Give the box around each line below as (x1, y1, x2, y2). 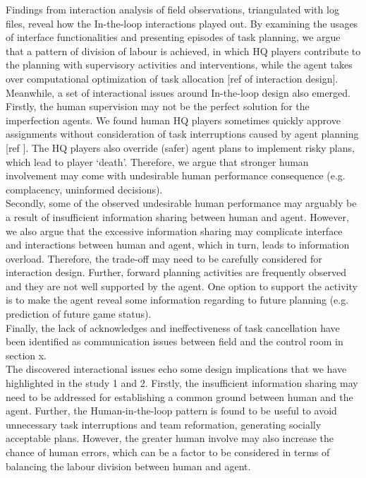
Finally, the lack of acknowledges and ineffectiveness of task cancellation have (6, 320, 340, 335)
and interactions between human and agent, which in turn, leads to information (6, 237, 350, 252)
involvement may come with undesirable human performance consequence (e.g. (6, 168, 346, 183)
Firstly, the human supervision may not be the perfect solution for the (6, 99, 310, 114)
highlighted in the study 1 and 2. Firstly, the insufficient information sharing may (6, 376, 358, 390)
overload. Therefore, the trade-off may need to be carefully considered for (6, 251, 322, 265)
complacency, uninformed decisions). (6, 181, 163, 196)
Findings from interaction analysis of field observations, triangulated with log (6, 2, 339, 16)
